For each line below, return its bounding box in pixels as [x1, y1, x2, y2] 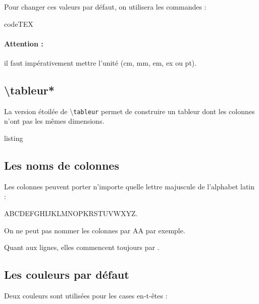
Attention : [4, 38, 43, 48]
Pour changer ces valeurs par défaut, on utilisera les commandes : [4, 2, 206, 12]
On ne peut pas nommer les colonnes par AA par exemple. [4, 225, 185, 235]
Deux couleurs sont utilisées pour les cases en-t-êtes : [4, 290, 168, 300]
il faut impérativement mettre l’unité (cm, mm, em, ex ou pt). [4, 57, 197, 68]
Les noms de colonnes [4, 158, 119, 173]
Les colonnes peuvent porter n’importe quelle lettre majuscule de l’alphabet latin [4, 181, 255, 191]
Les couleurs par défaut [4, 267, 129, 282]
